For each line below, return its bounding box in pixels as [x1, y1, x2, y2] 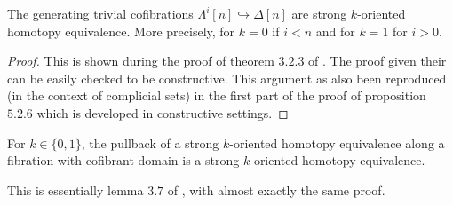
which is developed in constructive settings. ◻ [36, 103, 289, 122]
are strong [291, 4, 347, 22]
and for [315, 21, 355, 40]
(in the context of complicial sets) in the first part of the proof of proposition [7, 86, 426, 105]
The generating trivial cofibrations [7, 4, 194, 22]
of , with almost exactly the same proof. [167, 180, 385, 199]
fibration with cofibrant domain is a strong [7, 151, 240, 170]
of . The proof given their [308, 51, 447, 70]
